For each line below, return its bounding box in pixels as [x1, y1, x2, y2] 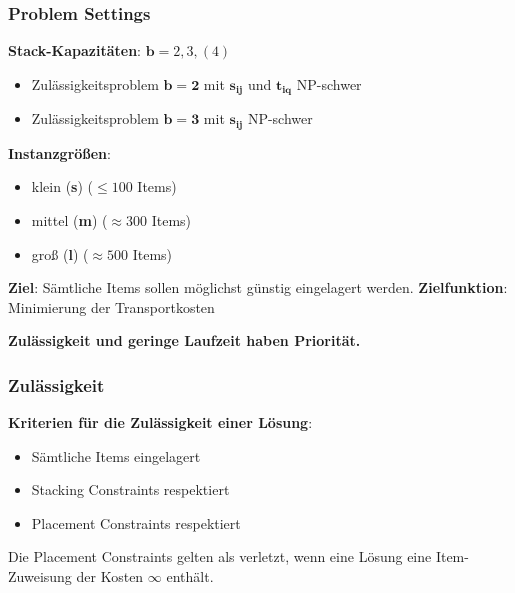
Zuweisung [8, 566, 72, 587]
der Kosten [76, 566, 144, 587]
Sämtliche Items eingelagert [31, 445, 201, 466]
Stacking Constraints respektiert [31, 479, 230, 500]
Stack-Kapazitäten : [8, 40, 141, 61]
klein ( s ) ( [31, 176, 94, 197]
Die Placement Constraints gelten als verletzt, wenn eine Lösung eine [8, 546, 432, 567]
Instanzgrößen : [8, 142, 111, 163]
